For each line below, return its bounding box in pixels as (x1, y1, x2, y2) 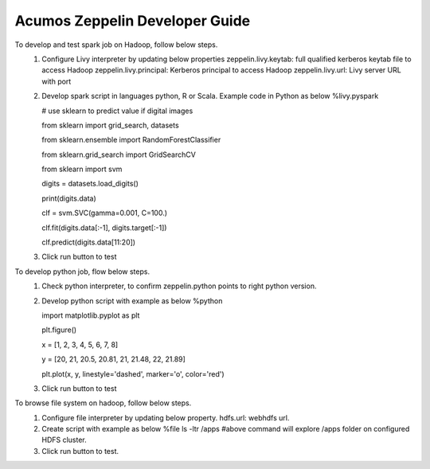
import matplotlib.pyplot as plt (41, 311, 140, 320)
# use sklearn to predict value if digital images (41, 106, 193, 115)
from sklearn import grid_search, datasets (41, 120, 179, 130)
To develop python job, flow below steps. (14, 267, 150, 276)
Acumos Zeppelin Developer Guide (14, 12, 251, 29)
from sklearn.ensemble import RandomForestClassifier (41, 135, 221, 145)
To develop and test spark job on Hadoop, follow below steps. (14, 40, 218, 49)
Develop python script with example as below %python (41, 295, 223, 306)
